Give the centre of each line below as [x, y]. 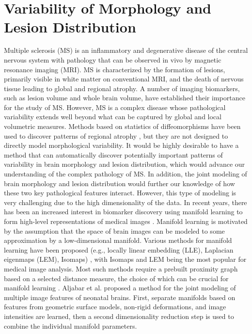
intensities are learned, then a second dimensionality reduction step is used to [119, 316]
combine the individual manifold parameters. [71, 326]
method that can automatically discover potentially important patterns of [113, 154]
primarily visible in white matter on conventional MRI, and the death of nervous [124, 79]
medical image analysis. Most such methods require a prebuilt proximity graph [121, 268]
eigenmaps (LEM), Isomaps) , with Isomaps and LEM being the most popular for [125, 259]
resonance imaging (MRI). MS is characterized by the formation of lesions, [115, 69]
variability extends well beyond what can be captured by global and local [113, 117]
